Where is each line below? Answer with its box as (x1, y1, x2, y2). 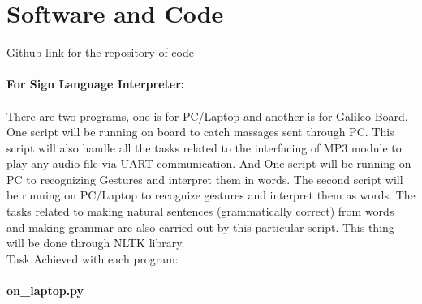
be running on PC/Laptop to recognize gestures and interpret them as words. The (6, 186, 416, 203)
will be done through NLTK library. (6, 234, 185, 251)
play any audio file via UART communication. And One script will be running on (6, 155, 411, 172)
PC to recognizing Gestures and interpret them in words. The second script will (6, 170, 403, 187)
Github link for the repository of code (6, 44, 194, 61)
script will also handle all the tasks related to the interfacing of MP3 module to (6, 139, 402, 156)
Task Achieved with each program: (6, 250, 179, 267)
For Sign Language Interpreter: (6, 75, 185, 92)
